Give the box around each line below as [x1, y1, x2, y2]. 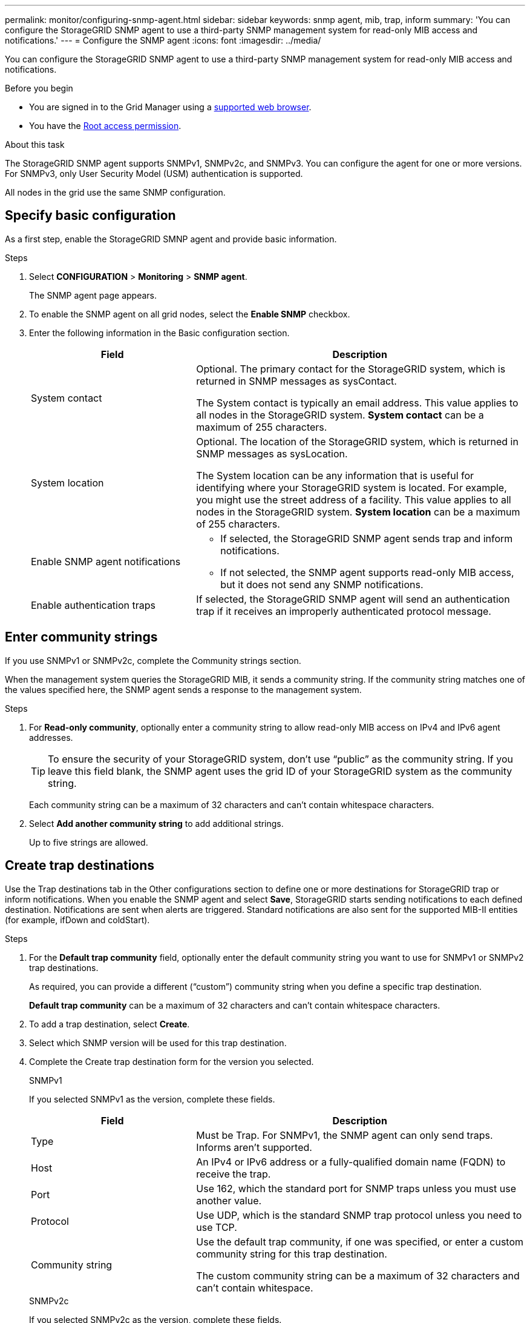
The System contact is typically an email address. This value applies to [196, 396, 519, 409]
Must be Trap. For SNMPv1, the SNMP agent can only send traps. [196, 1129, 493, 1141]
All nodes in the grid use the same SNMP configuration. [5, 187, 226, 197]
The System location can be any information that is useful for [196, 469, 474, 482]
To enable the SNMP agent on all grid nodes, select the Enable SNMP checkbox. [29, 308, 350, 319]
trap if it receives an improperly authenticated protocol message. [196, 605, 491, 617]
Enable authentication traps [31, 598, 156, 611]
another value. [196, 1194, 262, 1207]
